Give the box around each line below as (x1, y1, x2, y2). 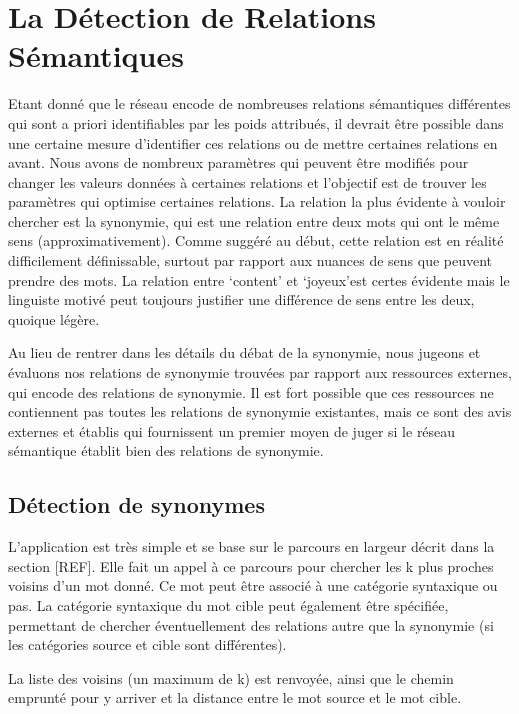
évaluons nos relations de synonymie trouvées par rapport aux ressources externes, (8, 362, 512, 383)
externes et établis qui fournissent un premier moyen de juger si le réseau (8, 420, 456, 441)
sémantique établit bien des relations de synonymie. (8, 440, 324, 461)
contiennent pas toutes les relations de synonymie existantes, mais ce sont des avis (8, 401, 512, 422)
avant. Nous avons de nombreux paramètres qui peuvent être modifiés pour (8, 152, 469, 173)
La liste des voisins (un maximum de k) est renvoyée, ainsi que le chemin (8, 667, 454, 688)
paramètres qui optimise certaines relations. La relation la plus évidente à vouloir (8, 191, 506, 212)
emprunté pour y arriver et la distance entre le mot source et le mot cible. (8, 687, 462, 708)
